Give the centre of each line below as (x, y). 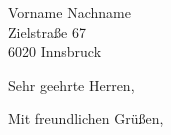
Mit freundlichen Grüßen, (86, 118)
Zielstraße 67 (47, 31)
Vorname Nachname (69, 12)
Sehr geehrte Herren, (71, 84)
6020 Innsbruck (55, 51)
